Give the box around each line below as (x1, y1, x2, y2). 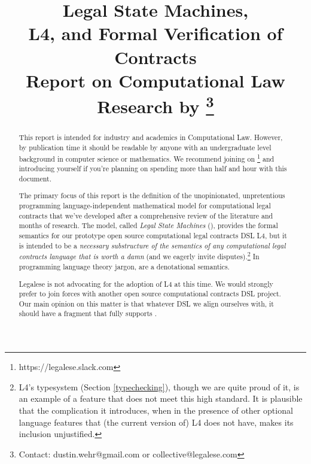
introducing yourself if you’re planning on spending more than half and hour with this (19, 163, 287, 174)
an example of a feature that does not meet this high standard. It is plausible (19, 392, 303, 405)
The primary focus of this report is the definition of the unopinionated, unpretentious (19, 190, 285, 201)
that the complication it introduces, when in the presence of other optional (19, 404, 293, 416)
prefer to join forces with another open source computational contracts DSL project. (19, 289, 281, 299)
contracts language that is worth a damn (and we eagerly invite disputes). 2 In (19, 250, 260, 262)
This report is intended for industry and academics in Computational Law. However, (19, 132, 283, 142)
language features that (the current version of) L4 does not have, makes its (19, 416, 294, 428)
